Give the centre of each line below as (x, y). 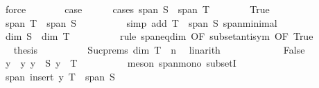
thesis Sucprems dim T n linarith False (159, 49)
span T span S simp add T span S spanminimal (141, 22)
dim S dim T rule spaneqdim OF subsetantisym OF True (159, 36)
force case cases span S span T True (137, 9)
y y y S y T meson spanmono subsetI (121, 63)
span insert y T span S (60, 76)
